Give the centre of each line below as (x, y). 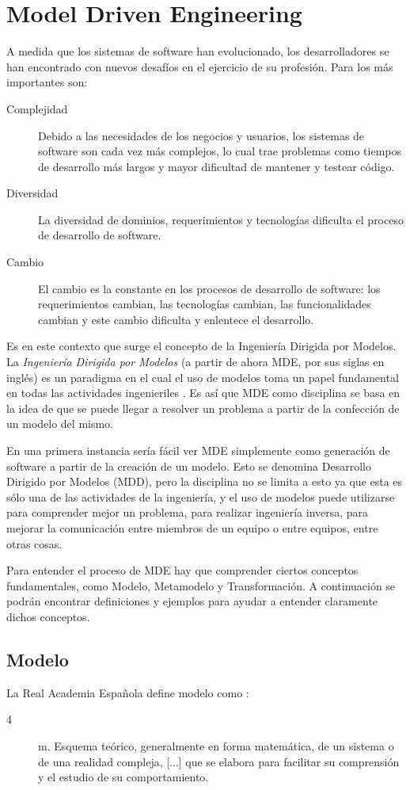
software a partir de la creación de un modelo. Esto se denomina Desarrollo (189, 466)
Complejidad (37, 108)
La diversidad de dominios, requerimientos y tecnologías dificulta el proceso (221, 219)
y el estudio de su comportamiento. (123, 777)
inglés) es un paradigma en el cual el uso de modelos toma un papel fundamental (203, 377)
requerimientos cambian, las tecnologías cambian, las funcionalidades (205, 304)
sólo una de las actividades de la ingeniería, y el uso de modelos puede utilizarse (201, 496)
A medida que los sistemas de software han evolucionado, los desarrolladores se (198, 51)
